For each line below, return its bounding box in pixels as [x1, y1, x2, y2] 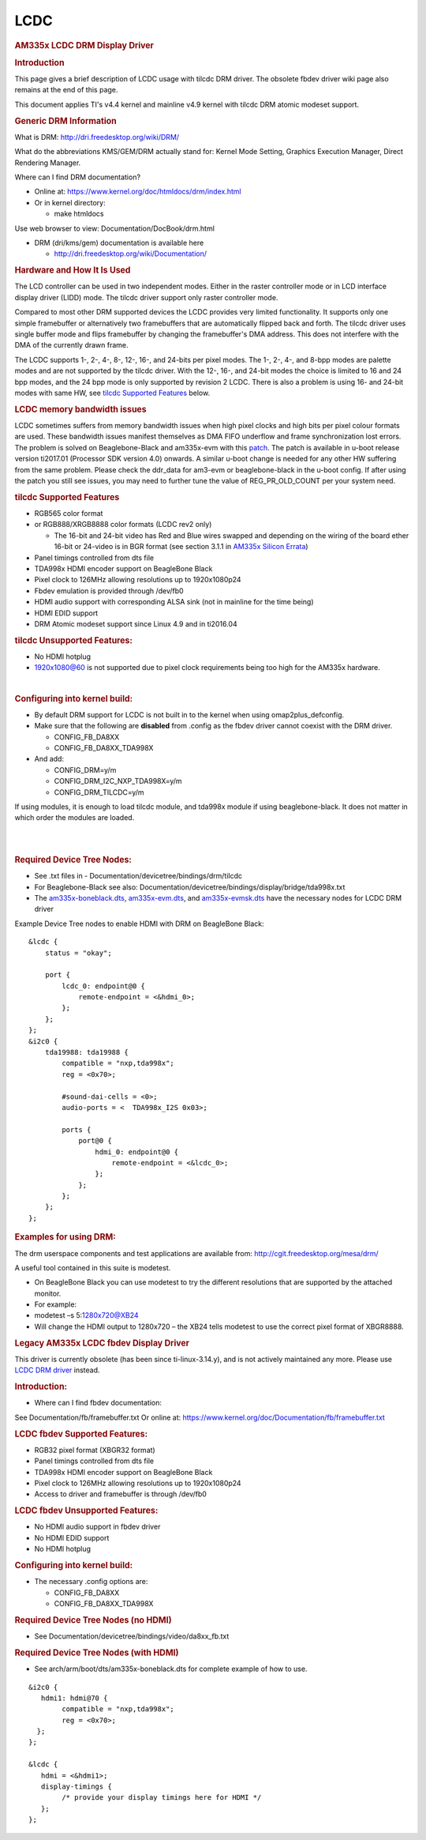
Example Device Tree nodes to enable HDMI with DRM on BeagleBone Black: [14, 919, 264, 928]
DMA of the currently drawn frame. [14, 341, 129, 350]
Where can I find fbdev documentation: [34, 1398, 162, 1408]
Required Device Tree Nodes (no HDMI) [14, 1614, 172, 1625]
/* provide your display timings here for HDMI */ [62, 1793, 262, 1802]
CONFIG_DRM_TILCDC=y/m [54, 787, 145, 797]
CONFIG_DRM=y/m [54, 765, 117, 774]
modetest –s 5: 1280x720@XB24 [34, 1311, 139, 1320]
